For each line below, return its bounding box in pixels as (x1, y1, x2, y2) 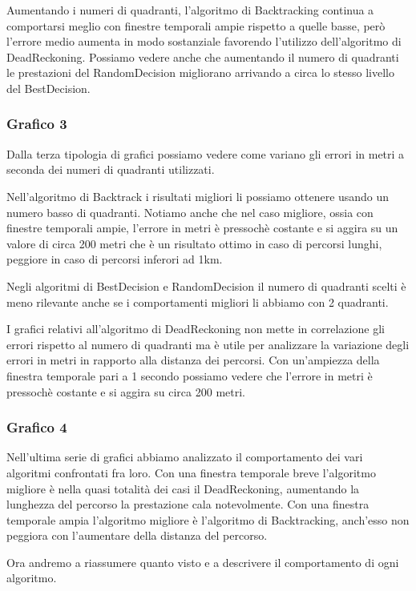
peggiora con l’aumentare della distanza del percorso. (6, 527, 268, 544)
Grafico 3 (6, 114, 67, 134)
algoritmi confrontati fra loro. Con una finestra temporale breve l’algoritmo (6, 464, 376, 480)
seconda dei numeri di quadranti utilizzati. (6, 161, 215, 178)
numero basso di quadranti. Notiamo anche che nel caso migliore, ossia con (6, 203, 374, 220)
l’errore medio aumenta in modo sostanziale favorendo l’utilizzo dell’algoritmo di (6, 33, 402, 50)
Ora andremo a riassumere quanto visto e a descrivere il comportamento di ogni (6, 553, 399, 570)
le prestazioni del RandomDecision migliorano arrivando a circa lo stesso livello (6, 64, 394, 81)
